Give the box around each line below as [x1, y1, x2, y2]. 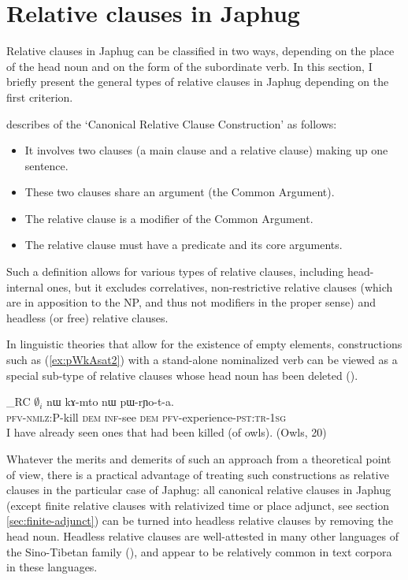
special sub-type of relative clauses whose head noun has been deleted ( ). [6, 366, 358, 383]
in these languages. [6, 559, 98, 575]
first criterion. [6, 88, 73, 105]
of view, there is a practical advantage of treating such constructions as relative [6, 466, 389, 482]
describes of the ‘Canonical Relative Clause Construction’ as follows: [6, 115, 337, 132]
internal [6, 278, 44, 295]
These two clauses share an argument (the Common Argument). [24, 184, 335, 200]
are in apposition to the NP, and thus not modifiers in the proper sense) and [6, 294, 376, 310]
